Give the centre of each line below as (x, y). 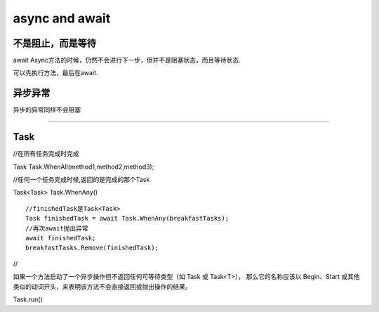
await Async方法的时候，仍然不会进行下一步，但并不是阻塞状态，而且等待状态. (127, 60)
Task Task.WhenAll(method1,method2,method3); (84, 167)
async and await (62, 18)
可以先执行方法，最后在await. (55, 73)
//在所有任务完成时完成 (46, 154)
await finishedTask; (61, 238)
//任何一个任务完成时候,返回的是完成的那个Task (81, 180)
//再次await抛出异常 (57, 228)
